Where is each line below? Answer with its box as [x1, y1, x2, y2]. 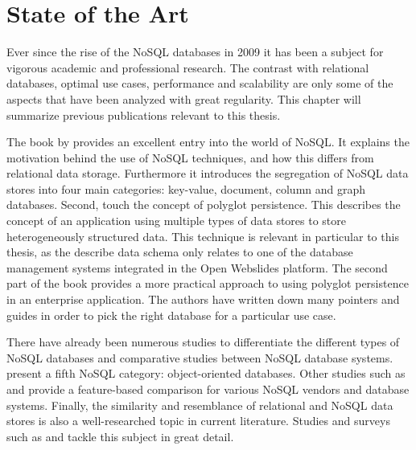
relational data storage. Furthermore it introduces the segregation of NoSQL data [6, 165, 409, 182]
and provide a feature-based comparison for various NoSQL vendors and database [6, 381, 410, 397]
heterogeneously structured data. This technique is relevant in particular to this [6, 227, 399, 244]
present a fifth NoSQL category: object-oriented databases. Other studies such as [6, 365, 406, 382]
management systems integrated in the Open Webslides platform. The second [6, 259, 388, 276]
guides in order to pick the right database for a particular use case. [6, 306, 336, 323]
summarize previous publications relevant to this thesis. [6, 106, 281, 123]
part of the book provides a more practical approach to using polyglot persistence [6, 275, 409, 292]
